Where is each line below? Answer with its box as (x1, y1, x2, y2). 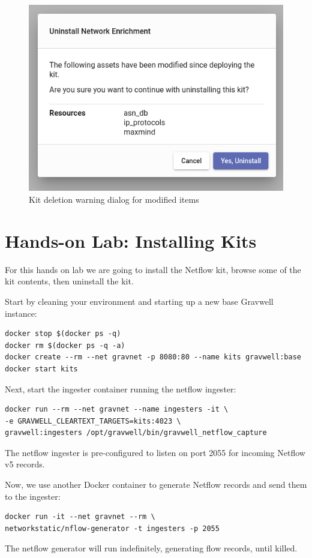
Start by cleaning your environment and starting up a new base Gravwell (5, 295, 274, 307)
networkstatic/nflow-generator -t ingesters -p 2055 (5, 524, 220, 533)
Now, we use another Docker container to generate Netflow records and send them (5, 478, 307, 491)
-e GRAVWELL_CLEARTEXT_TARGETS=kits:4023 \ (5, 416, 181, 425)
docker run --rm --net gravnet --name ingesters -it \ (5, 405, 229, 414)
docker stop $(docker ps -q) (5, 329, 121, 338)
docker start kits (5, 364, 78, 373)
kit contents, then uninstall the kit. (5, 275, 134, 287)
